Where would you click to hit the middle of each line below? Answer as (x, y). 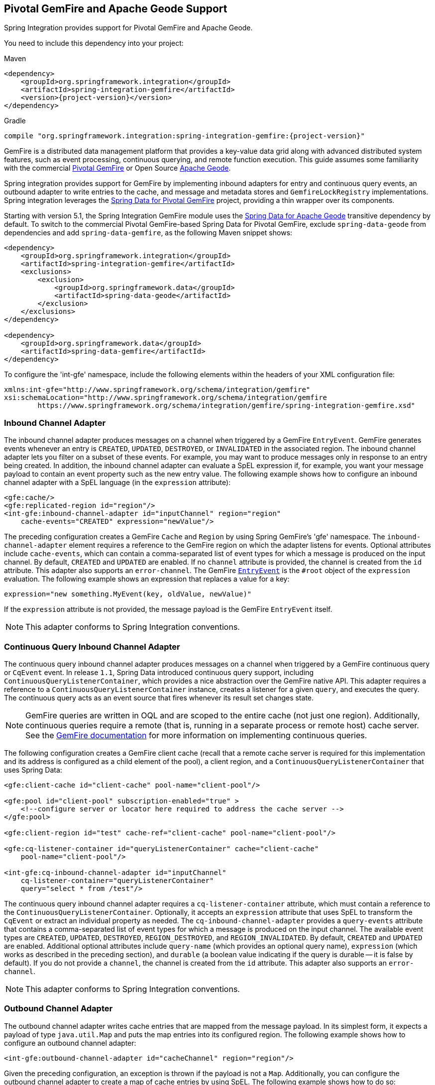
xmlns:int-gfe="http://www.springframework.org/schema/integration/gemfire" (157, 390)
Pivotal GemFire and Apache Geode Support (116, 9)
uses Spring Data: (33, 770)
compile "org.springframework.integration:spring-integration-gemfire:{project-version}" (184, 136)
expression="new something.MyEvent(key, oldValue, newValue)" (128, 594)
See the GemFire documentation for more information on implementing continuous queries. (196, 735)
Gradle (15, 121)
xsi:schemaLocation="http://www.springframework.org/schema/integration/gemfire (166, 398)
